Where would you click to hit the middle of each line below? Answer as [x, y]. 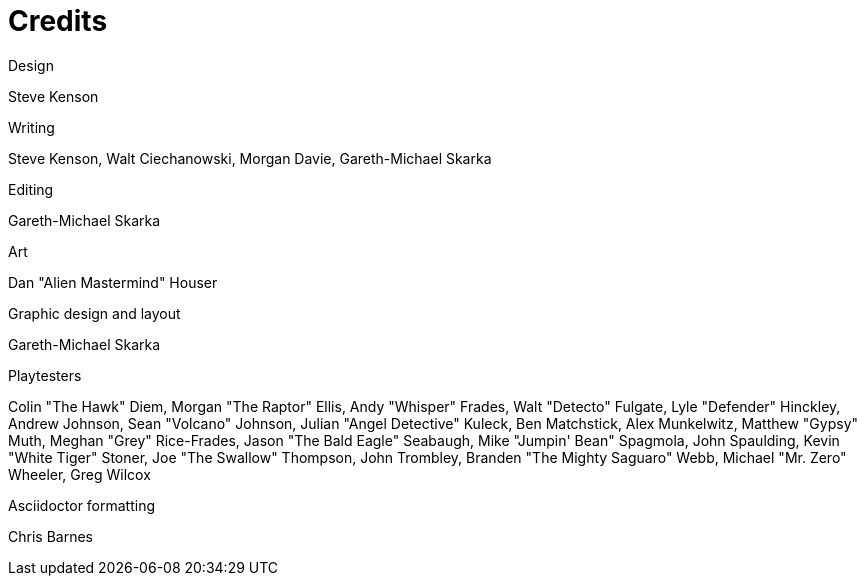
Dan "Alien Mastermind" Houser [113, 282]
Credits [58, 21]
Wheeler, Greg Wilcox [79, 474]
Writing [31, 127]
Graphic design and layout [94, 313]
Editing [31, 189]
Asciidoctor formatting [82, 505]
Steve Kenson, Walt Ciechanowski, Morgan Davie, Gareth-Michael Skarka [250, 158]
